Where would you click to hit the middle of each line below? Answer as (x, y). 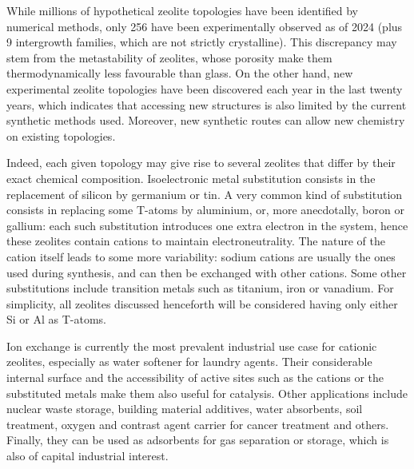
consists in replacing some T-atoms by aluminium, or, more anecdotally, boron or (205, 210)
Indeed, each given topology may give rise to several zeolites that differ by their (201, 163)
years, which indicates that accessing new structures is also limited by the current (207, 104)
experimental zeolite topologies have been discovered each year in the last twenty (205, 88)
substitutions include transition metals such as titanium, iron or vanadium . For (200, 288)
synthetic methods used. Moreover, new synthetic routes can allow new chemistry (206, 120)
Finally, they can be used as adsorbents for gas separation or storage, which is (198, 440)
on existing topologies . (61, 135)
